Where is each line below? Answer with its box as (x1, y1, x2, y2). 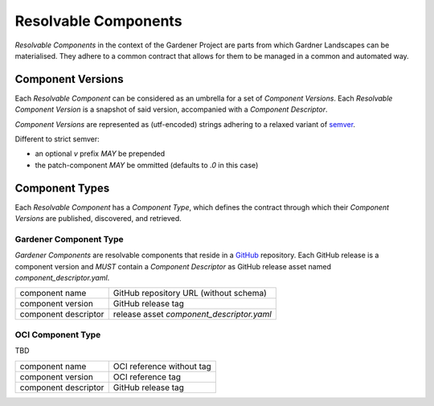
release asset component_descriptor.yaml (113, 309, 272, 320)
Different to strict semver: (14, 134, 100, 144)
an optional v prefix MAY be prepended (35, 149, 166, 158)
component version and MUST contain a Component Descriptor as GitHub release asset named (14, 261, 331, 271)
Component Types (14, 181, 110, 195)
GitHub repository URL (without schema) (113, 288, 267, 299)
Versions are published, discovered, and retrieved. (14, 214, 182, 224)
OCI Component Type (14, 329, 101, 340)
